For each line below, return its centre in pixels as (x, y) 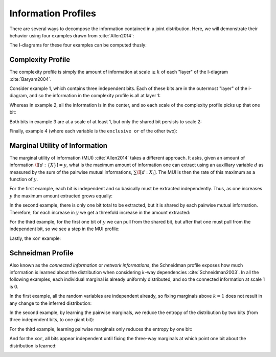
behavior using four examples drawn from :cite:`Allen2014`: (72, 35)
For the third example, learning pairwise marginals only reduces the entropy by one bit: (101, 329)
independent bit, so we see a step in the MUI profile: (64, 229)
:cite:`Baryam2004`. (30, 79)
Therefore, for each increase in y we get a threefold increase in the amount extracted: (100, 212)
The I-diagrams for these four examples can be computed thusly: (78, 45)
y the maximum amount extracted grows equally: (61, 196)
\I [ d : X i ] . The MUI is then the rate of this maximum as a (196, 173)
